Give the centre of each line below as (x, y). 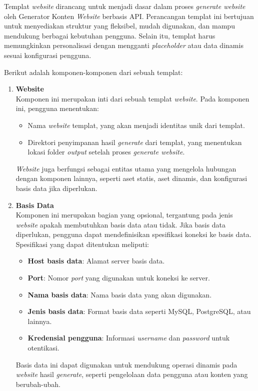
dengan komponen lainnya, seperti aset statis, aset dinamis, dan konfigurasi (131, 178)
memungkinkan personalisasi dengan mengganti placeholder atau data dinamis (124, 45)
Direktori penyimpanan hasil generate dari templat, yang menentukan (135, 142)
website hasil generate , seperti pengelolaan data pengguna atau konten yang (132, 374)
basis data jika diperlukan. (56, 188)
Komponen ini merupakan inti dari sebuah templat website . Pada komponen (132, 98)
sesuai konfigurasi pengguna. (48, 55)
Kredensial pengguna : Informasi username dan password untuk (129, 338)
